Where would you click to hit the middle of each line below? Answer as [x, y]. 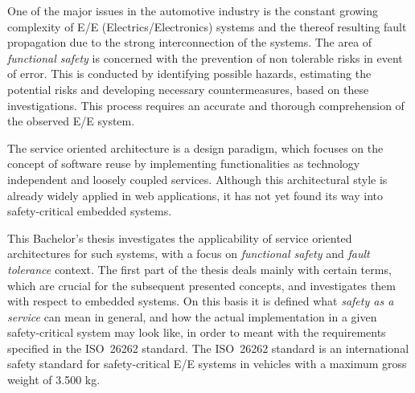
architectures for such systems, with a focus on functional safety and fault [189, 254]
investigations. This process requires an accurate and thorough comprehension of [206, 105]
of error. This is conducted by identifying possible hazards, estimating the [189, 74]
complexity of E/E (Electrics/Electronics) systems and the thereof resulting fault [207, 26]
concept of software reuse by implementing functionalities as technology [184, 164]
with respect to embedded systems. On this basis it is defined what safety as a [201, 301]
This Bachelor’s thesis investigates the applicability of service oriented [180, 237]
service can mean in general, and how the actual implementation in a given [192, 316]
